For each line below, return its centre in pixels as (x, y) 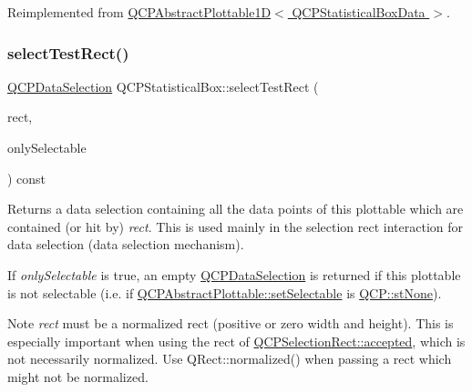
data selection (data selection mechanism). (126, 244)
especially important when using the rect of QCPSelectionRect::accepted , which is (236, 341)
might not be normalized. (78, 376)
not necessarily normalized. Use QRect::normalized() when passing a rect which (230, 359)
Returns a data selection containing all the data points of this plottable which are (236, 209)
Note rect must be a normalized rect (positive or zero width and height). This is (231, 323)
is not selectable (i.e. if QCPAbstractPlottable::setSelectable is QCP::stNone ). (225, 292)
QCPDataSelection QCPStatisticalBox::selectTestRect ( (163, 86)
